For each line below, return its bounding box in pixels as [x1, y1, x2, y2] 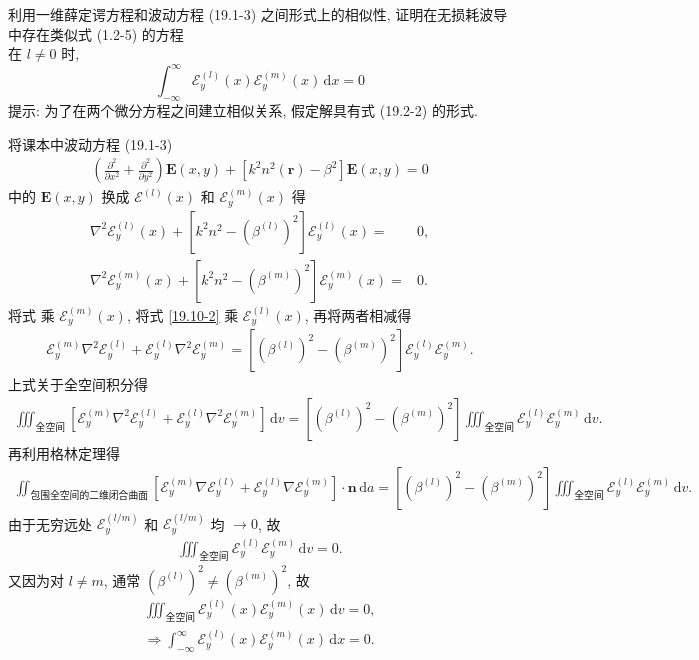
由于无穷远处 [8, 513, 92, 534]
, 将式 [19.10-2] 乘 [126, 304, 239, 325]
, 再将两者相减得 [304, 304, 412, 325]
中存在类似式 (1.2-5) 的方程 [8, 23, 184, 44]
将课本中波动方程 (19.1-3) [8, 133, 173, 154]
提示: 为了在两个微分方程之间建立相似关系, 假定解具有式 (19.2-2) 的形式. [8, 100, 478, 121]
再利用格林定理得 [8, 442, 120, 463]
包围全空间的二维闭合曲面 [30, 491, 148, 502]
